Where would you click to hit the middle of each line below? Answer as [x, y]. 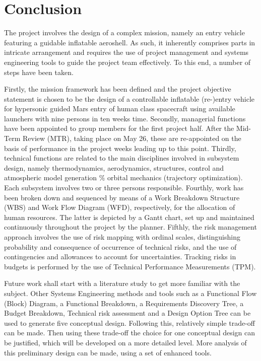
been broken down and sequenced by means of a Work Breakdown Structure [122, 197]
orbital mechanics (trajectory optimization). [175, 177]
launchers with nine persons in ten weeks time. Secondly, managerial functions [125, 118]
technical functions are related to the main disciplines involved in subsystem [122, 158]
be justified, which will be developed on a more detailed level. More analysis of [125, 342]
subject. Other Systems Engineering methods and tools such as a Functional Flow [130, 293]
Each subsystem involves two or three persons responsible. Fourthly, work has [124, 188]
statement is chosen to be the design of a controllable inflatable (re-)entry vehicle [129, 98]
